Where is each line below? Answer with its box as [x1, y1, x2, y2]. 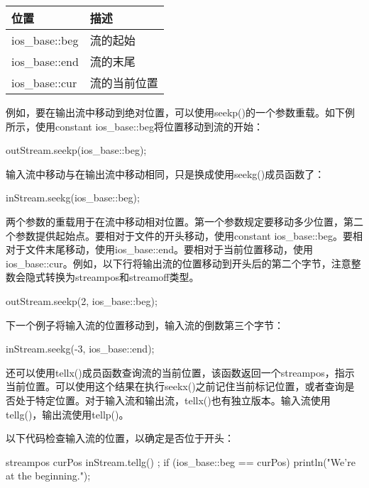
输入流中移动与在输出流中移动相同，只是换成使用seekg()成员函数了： [6, 166, 325, 181]
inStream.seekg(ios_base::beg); [6, 190, 140, 205]
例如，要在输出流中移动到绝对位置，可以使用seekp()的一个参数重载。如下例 [6, 105, 356, 119]
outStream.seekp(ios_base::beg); [6, 143, 147, 157]
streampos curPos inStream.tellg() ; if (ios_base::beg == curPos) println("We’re [6, 454, 356, 469]
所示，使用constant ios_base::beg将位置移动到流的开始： [6, 118, 264, 133]
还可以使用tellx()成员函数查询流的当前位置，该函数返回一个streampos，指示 [6, 365, 355, 379]
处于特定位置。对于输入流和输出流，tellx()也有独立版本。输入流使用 [15, 392, 331, 407]
